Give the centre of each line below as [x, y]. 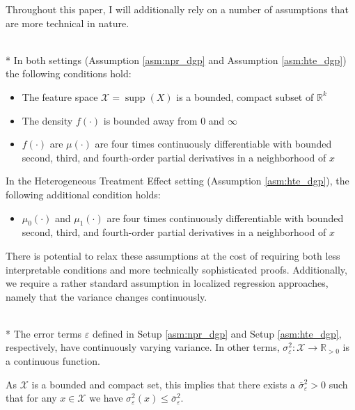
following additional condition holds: [83, 194]
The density [47, 120]
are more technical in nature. [68, 23]
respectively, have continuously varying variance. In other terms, [143, 347]
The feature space [60, 96]
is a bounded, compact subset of [245, 96]
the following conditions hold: [69, 73]
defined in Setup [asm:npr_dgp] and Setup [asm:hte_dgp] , [217, 333]
